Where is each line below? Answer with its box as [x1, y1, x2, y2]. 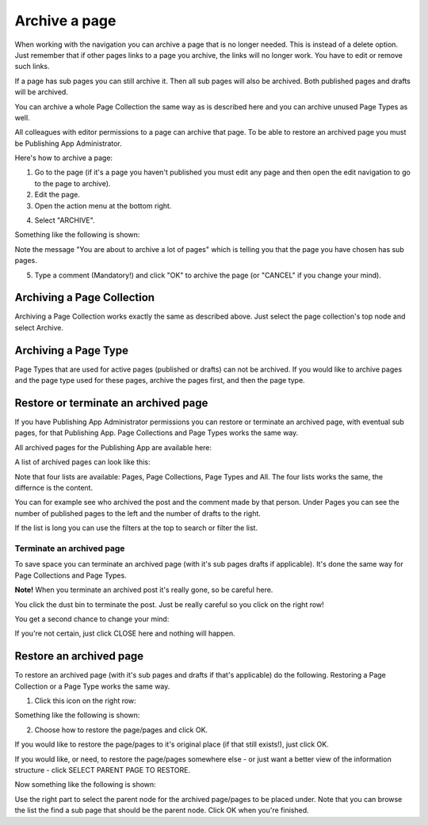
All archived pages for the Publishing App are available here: [14, 442, 212, 452]
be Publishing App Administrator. [14, 139, 122, 148]
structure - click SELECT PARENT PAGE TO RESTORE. [14, 765, 191, 774]
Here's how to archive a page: [14, 153, 113, 162]
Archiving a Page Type [14, 343, 128, 357]
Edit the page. [34, 190, 81, 200]
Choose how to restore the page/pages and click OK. [34, 725, 208, 735]
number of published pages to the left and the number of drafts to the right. [14, 508, 262, 518]
